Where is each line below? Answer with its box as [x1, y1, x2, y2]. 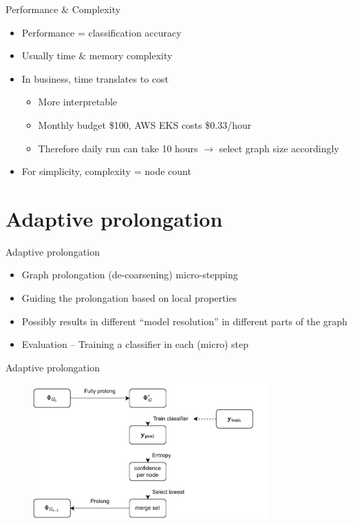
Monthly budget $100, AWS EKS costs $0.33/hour [38, 117, 252, 132]
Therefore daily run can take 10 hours [38, 141, 198, 155]
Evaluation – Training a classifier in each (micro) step [21, 337, 248, 351]
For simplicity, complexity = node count [21, 164, 191, 178]
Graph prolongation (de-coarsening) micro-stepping [21, 267, 238, 282]
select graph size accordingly [219, 141, 339, 155]
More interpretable [38, 94, 118, 109]
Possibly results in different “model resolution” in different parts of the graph [21, 313, 347, 328]
